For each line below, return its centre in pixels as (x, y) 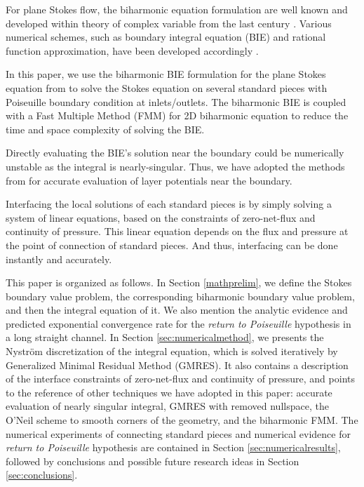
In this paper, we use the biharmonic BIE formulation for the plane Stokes (166, 74)
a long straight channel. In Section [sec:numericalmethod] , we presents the (165, 337)
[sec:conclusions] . (42, 475)
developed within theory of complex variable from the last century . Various (169, 23)
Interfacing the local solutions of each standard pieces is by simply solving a (169, 204)
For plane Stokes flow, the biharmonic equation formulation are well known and (177, 9)
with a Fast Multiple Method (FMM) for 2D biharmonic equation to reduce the (177, 115)
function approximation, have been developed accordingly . (132, 50)
